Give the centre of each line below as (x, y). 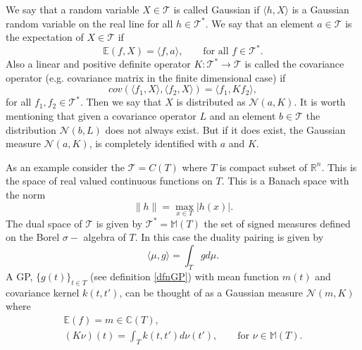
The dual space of (44, 223)
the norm (26, 195)
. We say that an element (260, 23)
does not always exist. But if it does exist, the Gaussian (225, 129)
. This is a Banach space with (285, 181)
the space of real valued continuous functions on (109, 181)
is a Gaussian (320, 9)
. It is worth (320, 102)
